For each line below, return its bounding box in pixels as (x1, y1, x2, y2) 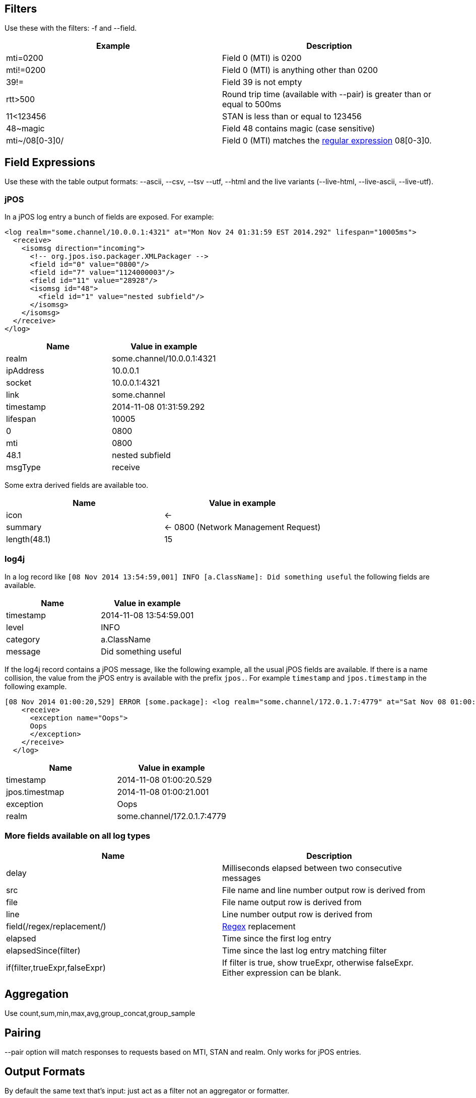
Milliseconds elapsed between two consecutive (222, 862, 402, 873)
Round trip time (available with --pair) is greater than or (222, 89, 432, 100)
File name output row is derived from (222, 897, 362, 907)
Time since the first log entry (222, 933, 331, 943)
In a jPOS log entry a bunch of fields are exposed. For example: (5, 212, 214, 222)
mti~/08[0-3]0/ (6, 135, 64, 146)
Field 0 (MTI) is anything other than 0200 (222, 65, 378, 76)
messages (222, 872, 261, 883)
